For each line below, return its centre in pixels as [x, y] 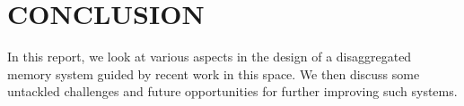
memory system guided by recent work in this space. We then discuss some [214, 73]
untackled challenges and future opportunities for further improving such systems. [232, 91]
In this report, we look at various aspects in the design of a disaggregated [210, 57]
